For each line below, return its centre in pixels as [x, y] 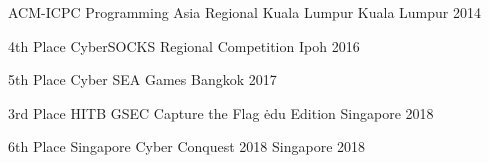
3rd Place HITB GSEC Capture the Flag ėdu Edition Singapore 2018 [221, 112]
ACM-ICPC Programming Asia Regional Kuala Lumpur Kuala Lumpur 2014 [244, 12]
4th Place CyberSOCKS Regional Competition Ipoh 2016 [184, 45]
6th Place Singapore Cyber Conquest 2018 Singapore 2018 [187, 146]
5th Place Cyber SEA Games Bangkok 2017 [142, 79]
